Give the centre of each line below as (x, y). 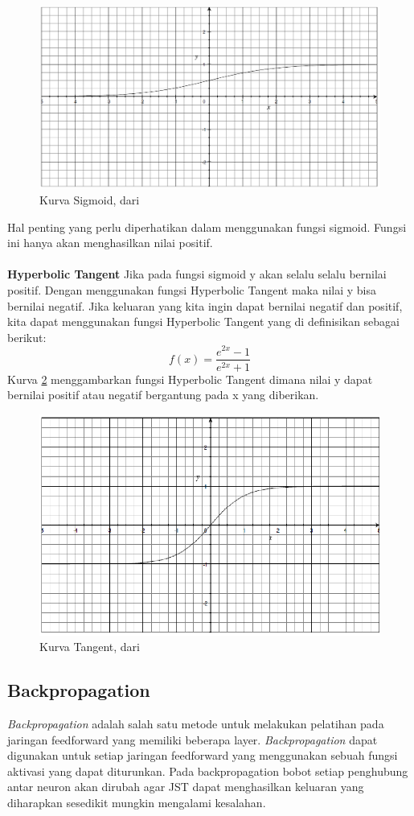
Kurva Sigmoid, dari (90, 200)
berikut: (27, 337)
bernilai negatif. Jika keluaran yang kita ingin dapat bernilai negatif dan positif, (205, 305)
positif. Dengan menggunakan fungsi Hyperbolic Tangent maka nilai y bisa (192, 290)
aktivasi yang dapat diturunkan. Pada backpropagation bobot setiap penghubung (208, 771)
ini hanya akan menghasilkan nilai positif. (110, 243)
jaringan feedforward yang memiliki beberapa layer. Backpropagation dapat (193, 739)
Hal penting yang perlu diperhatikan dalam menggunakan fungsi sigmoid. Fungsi (207, 227)
